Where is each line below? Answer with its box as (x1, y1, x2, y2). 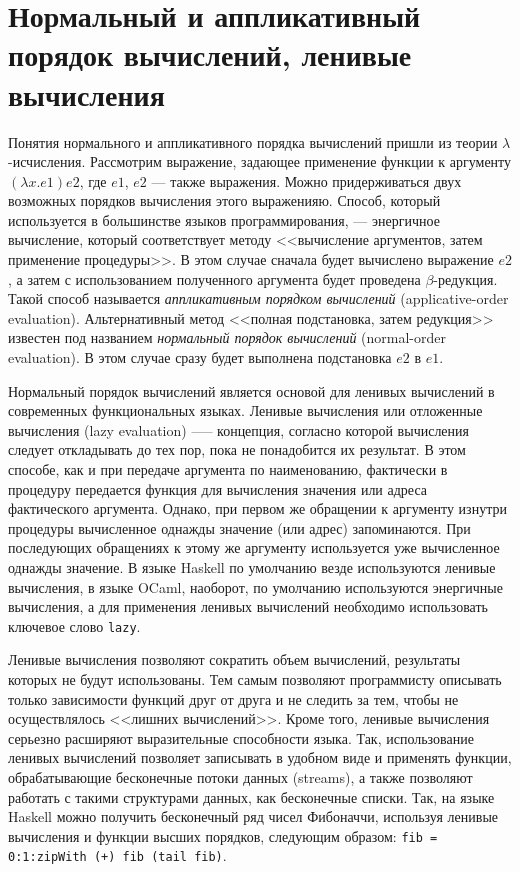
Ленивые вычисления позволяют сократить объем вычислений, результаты (8, 649, 461, 670)
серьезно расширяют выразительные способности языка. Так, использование (8, 727, 474, 748)
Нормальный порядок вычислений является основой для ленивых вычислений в (8, 380, 495, 401)
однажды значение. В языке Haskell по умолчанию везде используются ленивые (8, 556, 496, 577)
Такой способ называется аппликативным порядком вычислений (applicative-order (8, 288, 509, 309)
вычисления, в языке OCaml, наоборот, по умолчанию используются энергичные (8, 576, 503, 597)
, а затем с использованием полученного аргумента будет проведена (8, 268, 421, 289)
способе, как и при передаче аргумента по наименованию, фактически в (8, 459, 448, 479)
